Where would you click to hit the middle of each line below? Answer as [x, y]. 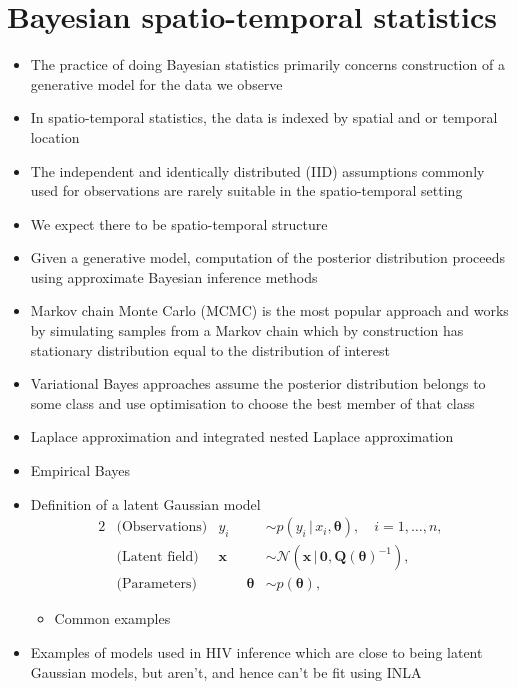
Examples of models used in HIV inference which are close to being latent [256, 651]
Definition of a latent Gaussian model [145, 503]
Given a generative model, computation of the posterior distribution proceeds [268, 257]
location [55, 136]
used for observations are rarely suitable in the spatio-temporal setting [246, 190]
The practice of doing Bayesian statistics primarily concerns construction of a [267, 64]
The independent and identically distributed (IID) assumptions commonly [257, 170]
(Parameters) [156, 584]
